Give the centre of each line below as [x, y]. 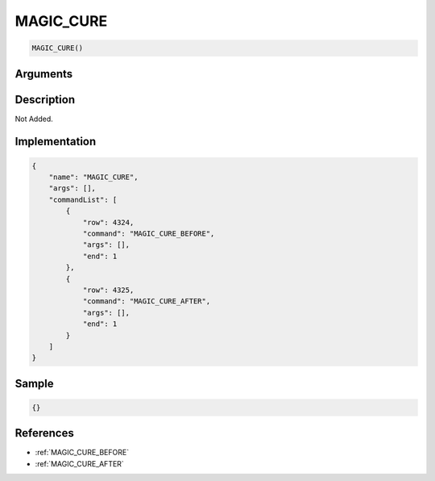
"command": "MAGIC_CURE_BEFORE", [149, 234]
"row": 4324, [108, 222]
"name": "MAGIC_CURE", [93, 177]
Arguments [44, 74]
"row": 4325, [108, 290]
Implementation [56, 142]
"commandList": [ [83, 199]
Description [45, 100]
